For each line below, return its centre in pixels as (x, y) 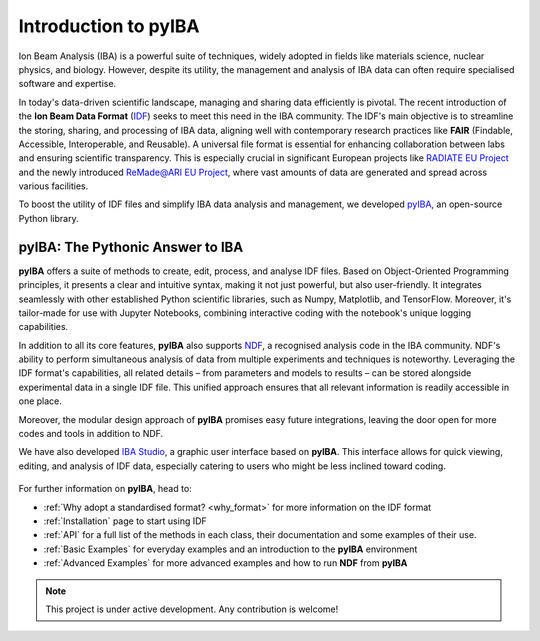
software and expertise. (67, 84)
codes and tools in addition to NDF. (91, 434)
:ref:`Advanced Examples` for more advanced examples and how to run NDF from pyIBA (225, 563)
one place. (40, 401)
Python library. (48, 218)
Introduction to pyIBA (109, 26)
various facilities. (53, 186)
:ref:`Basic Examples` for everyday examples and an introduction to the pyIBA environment (230, 549)
